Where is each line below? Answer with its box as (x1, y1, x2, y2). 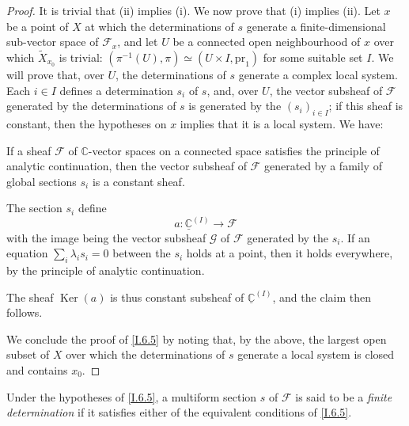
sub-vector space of (6, 33, 99, 50)
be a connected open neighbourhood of (172, 33, 361, 50)
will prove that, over (6, 67, 104, 82)
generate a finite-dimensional (246, 17, 386, 34)
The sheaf (6, 288, 54, 305)
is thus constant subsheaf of (110, 288, 244, 305)
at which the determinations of (85, 17, 234, 34)
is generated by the (188, 97, 282, 114)
